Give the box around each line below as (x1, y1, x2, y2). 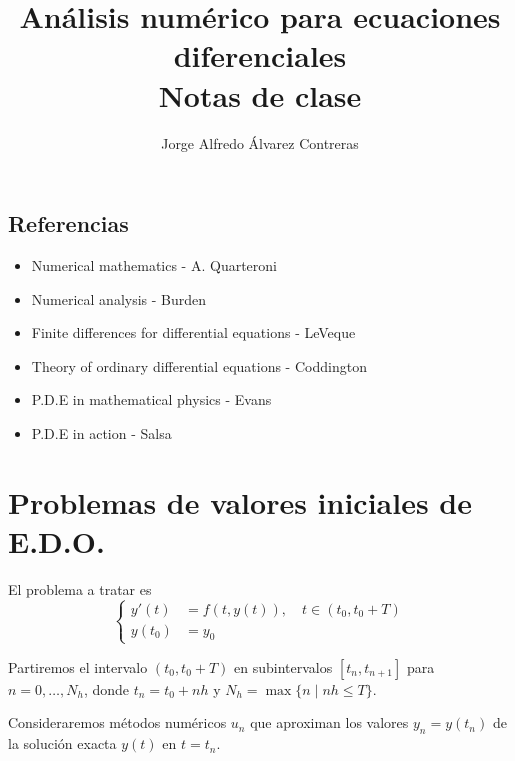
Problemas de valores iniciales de (8, 481, 473, 522)
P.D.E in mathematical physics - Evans (31, 389, 272, 410)
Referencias (8, 208, 129, 239)
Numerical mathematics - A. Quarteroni (31, 254, 277, 275)
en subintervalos (234, 656, 333, 677)
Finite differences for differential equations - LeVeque (31, 322, 356, 343)
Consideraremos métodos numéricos (8, 712, 227, 733)
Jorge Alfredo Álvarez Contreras (161, 132, 359, 153)
